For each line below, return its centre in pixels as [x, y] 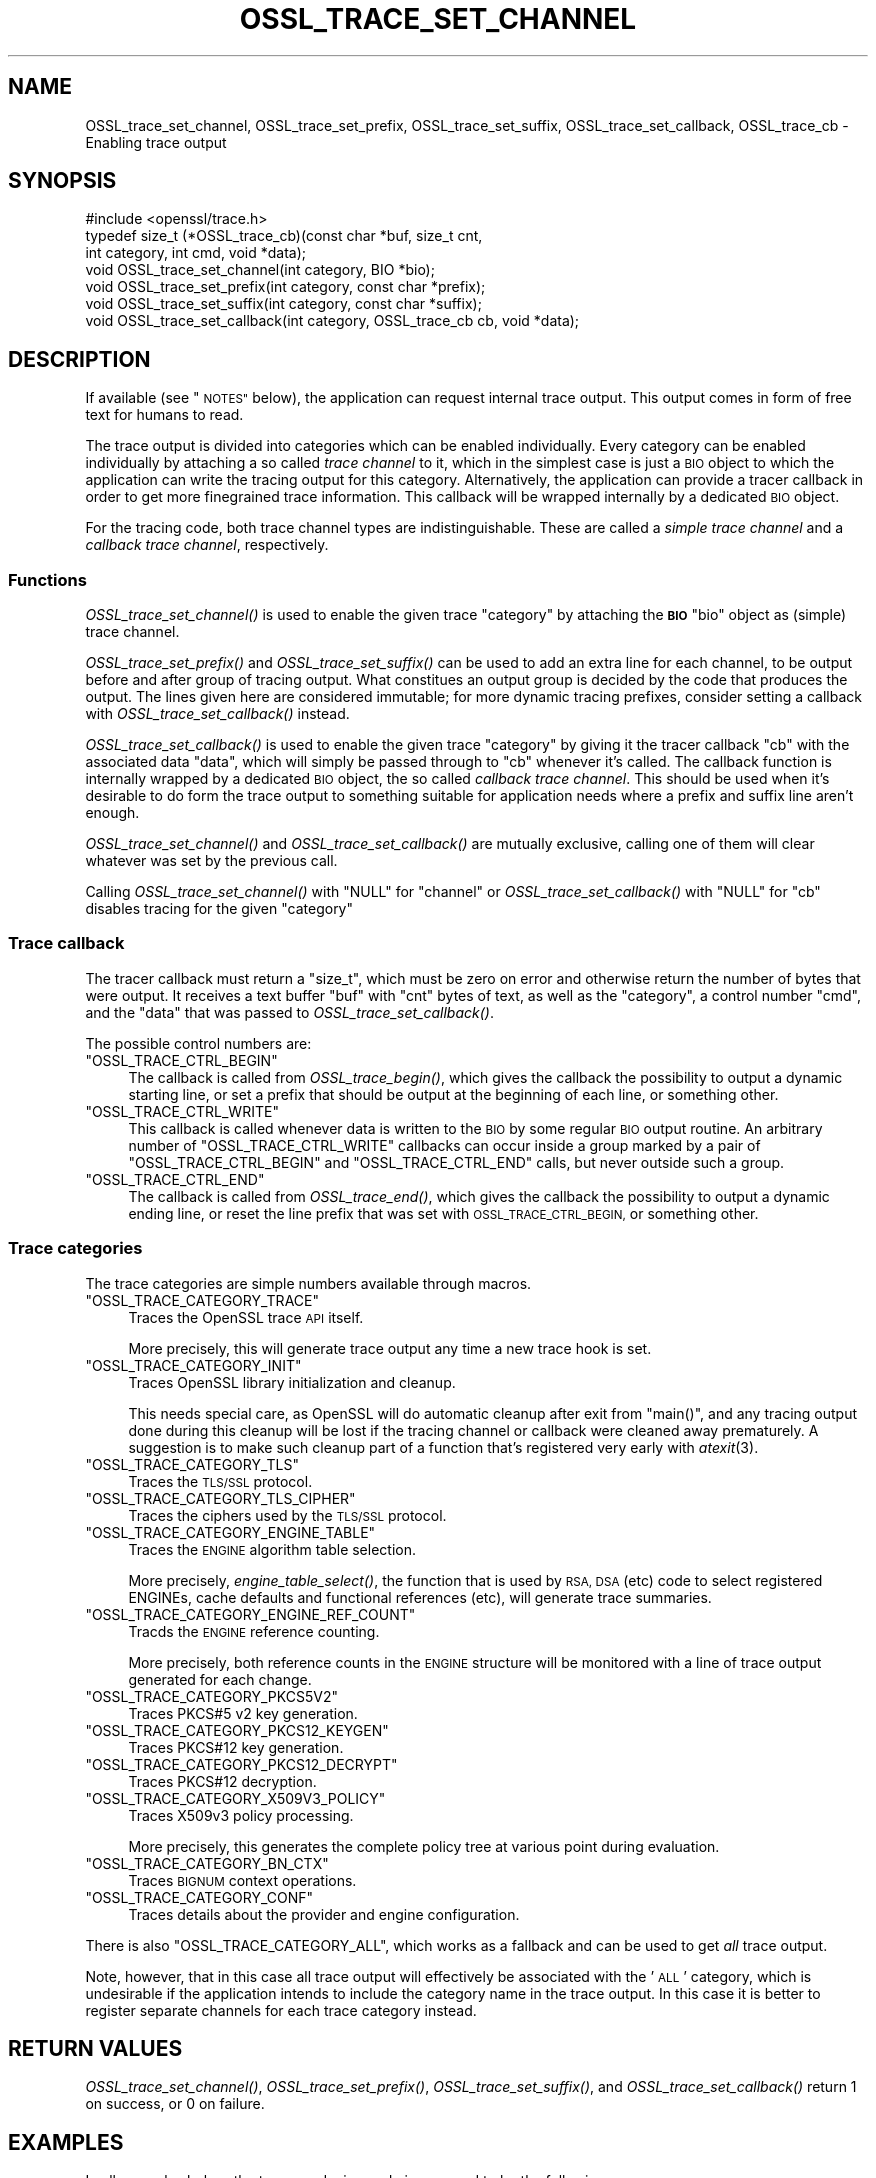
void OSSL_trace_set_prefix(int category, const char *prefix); [285, 287]
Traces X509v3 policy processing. [241, 1815]
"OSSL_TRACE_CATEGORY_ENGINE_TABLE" [230, 1532]
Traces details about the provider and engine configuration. [324, 1914]
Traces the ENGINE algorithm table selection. [272, 1549]
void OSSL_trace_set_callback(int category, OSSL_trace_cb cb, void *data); [332, 321]
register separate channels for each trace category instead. [281, 2010]
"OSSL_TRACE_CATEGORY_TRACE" [202, 1300]
